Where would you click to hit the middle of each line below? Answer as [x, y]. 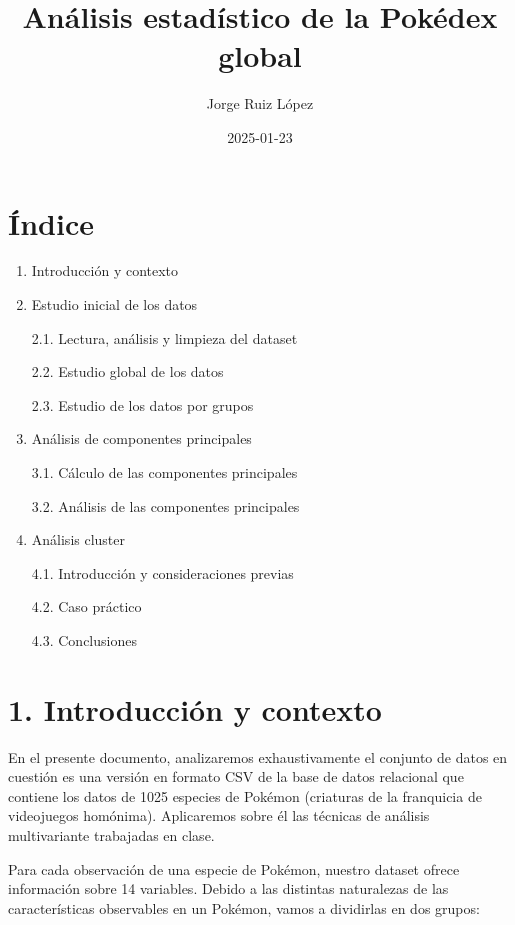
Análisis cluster [78, 539]
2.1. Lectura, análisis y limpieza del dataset [164, 337]
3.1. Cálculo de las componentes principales [164, 472]
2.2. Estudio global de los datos [127, 371]
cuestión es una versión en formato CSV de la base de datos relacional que [236, 776]
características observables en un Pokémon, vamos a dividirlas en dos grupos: [244, 907]
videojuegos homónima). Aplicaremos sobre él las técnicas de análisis [219, 815]
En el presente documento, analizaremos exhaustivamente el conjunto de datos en [258, 756]
